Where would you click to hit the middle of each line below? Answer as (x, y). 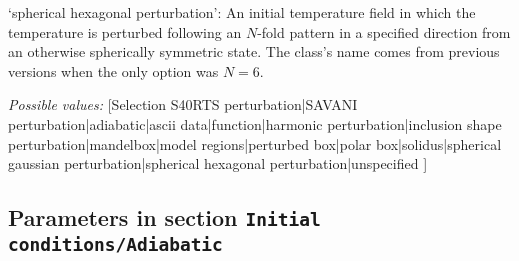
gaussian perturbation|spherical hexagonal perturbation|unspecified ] (218, 163)
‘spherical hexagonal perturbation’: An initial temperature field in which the (242, 12)
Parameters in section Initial (164, 217)
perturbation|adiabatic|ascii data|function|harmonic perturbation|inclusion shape (255, 123)
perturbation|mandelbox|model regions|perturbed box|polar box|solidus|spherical (255, 143)
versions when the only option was (113, 70)
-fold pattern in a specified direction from (384, 31)
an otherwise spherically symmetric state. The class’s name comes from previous (254, 51)
